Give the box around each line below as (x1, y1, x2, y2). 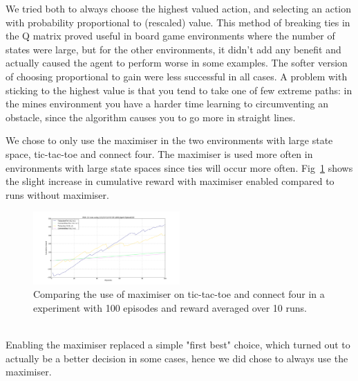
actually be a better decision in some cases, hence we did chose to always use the (6, 351, 348, 365)
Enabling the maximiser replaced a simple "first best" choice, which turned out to (6, 337, 350, 352)
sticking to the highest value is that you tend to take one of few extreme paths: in (6, 82, 352, 97)
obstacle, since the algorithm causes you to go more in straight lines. (6, 109, 296, 124)
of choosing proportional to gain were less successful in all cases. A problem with (6, 69, 348, 83)
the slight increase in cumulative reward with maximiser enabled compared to (6, 174, 335, 188)
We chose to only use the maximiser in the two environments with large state (6, 133, 333, 148)
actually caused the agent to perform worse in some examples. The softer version (6, 55, 348, 70)
